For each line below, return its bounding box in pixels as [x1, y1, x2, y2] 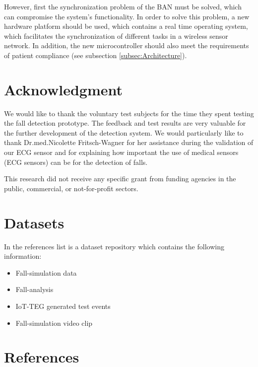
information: [4, 251, 42, 261]
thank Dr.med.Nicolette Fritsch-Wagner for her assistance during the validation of [4, 137, 254, 147]
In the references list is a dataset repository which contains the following [4, 241, 224, 251]
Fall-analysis [15, 284, 54, 294]
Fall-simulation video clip [15, 317, 93, 328]
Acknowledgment [4, 79, 123, 99]
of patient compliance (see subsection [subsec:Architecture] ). [4, 50, 187, 60]
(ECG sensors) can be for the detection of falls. [4, 156, 148, 167]
